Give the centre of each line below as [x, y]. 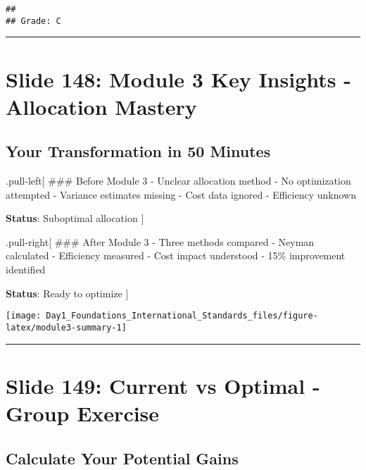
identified [26, 270]
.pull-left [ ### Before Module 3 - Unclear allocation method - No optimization [178, 181]
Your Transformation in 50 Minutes [138, 151]
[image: [24, 316]
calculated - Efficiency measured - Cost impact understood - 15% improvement [176, 255]
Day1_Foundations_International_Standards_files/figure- [182, 316]
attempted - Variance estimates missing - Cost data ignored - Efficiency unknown [181, 194]
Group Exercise [83, 413]
